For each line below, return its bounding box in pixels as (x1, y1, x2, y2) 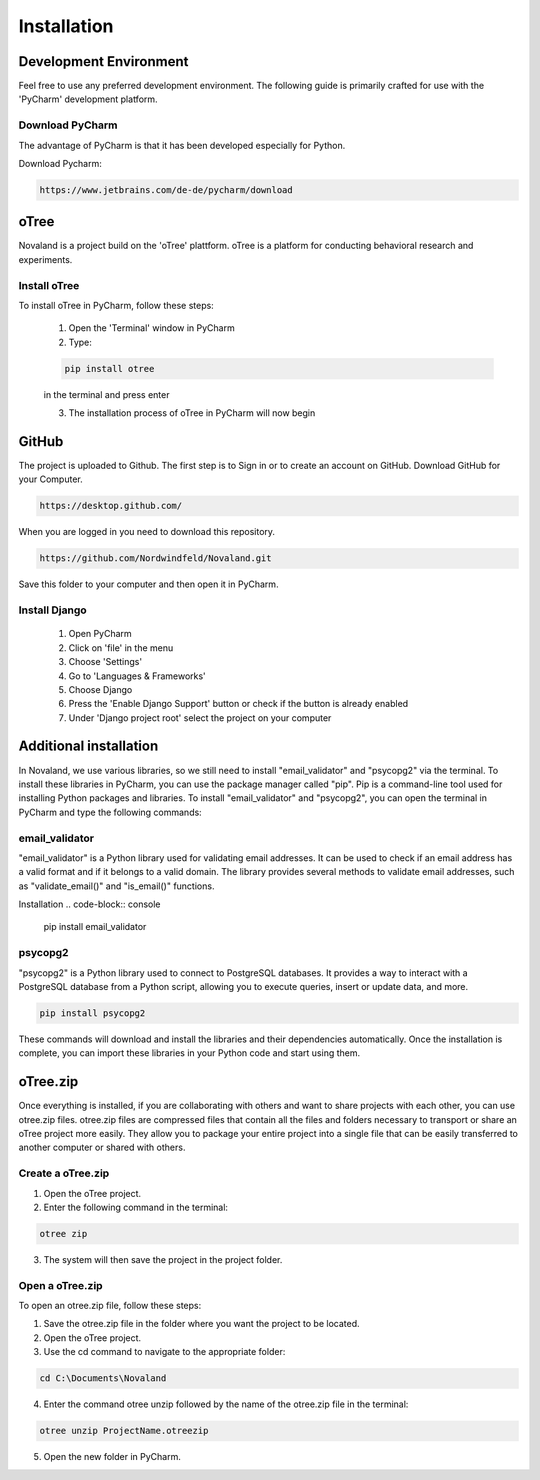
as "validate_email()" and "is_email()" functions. (18, 880, 215, 892)
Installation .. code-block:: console (18, 898, 161, 910)
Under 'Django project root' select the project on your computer (68, 711, 332, 724)
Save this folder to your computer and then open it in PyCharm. (18, 578, 279, 590)
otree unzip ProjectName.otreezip (39, 1425, 209, 1437)
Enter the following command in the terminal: (43, 1201, 229, 1213)
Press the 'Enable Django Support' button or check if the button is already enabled (68, 698, 409, 710)
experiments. (18, 253, 73, 265)
